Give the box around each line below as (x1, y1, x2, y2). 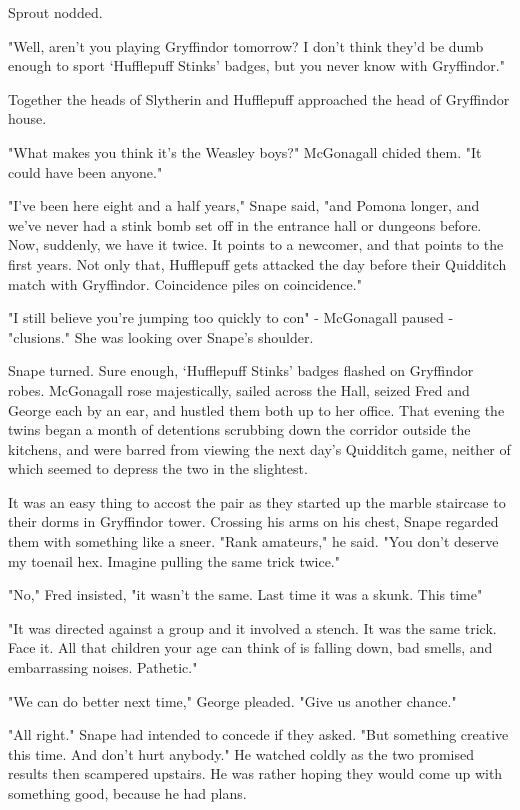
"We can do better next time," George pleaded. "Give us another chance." (8, 690, 457, 711)
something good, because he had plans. (8, 783, 247, 803)
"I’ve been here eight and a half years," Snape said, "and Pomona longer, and (8, 195, 480, 216)
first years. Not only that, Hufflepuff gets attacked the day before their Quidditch (8, 253, 507, 274)
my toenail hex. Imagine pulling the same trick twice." (8, 550, 340, 571)
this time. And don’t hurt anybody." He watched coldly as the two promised (8, 743, 475, 764)
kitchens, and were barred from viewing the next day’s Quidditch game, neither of (8, 438, 511, 459)
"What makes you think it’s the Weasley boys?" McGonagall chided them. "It (8, 141, 482, 162)
